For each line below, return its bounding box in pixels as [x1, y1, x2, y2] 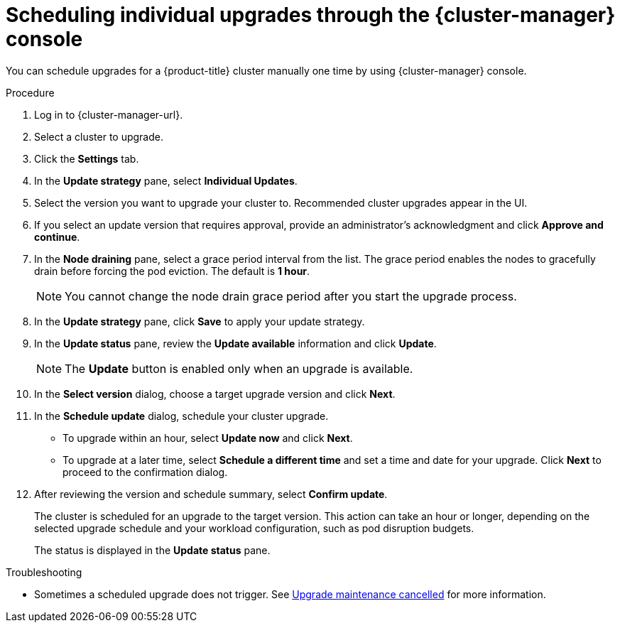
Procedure [6, 86, 55, 99]
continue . [34, 230, 80, 243]
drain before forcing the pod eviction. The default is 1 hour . [34, 264, 310, 277]
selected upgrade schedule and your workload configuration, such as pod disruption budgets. [34, 521, 474, 534]
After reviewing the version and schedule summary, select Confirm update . [34, 487, 388, 500]
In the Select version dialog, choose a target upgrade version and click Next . [34, 387, 396, 400]
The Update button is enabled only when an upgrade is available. [65, 361, 413, 376]
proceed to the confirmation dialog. [62, 465, 228, 478]
